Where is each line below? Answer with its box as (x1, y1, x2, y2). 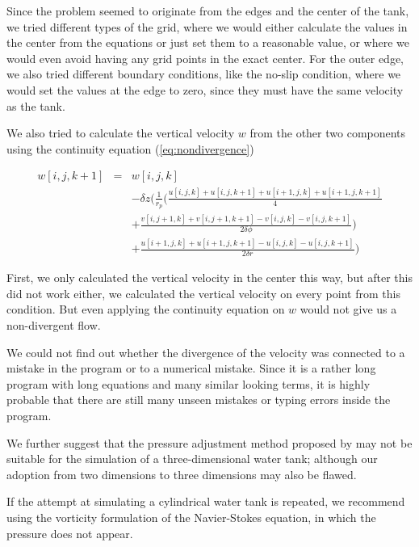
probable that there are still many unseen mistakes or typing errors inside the (6, 391, 391, 408)
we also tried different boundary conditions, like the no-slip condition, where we (6, 65, 401, 82)
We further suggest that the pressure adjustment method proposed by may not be (6, 434, 413, 451)
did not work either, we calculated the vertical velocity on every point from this (6, 284, 400, 301)
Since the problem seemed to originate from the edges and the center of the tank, (6, 2, 409, 19)
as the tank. (6, 97, 65, 114)
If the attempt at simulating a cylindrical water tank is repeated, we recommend (6, 493, 405, 510)
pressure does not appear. (6, 524, 133, 541)
